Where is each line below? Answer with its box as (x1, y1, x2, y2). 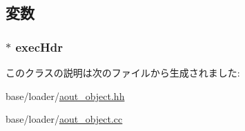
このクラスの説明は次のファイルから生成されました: (6, 65, 240, 79)
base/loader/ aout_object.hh (6, 88, 125, 103)
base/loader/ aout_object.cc (6, 112, 123, 126)
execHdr (15, 38, 63, 55)
